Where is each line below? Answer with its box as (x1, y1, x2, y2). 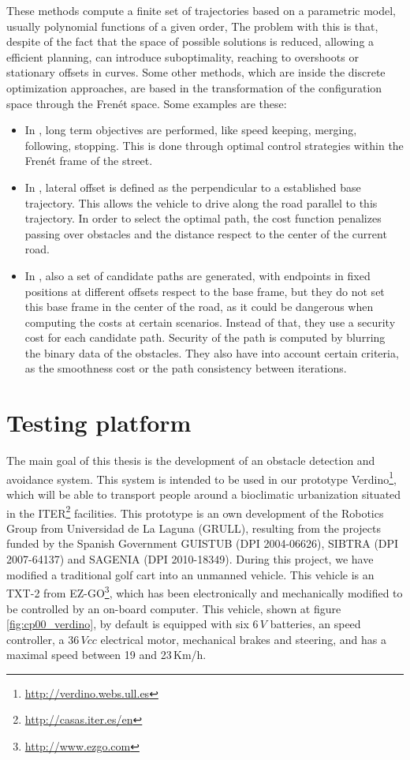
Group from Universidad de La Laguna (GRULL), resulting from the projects (6, 519, 381, 536)
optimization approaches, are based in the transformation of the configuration (6, 79, 382, 95)
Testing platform (6, 406, 192, 439)
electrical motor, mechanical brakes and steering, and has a (100, 631, 386, 647)
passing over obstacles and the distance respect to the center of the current (24, 225, 387, 241)
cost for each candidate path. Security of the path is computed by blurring (24, 329, 386, 346)
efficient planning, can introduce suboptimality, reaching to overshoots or (6, 48, 359, 65)
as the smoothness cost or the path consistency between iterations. (24, 360, 347, 376)
